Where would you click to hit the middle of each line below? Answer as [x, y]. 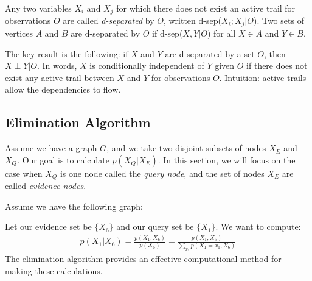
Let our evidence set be [48, 226]
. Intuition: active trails [263, 77]
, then [275, 53]
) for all [221, 33]
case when [24, 173]
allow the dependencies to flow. [63, 89]
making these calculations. [54, 270]
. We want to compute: [258, 226]
